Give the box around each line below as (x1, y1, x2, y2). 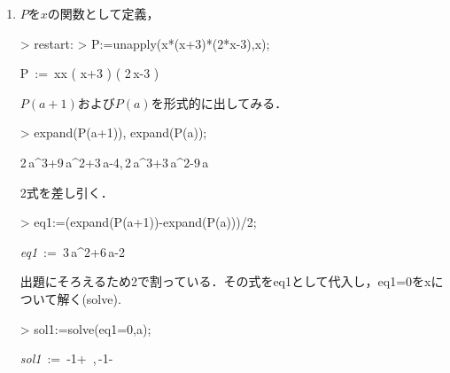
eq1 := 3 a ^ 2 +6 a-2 (19, 242, 125, 260)
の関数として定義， (47, 4, 159, 22)
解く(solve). (57, 289, 121, 307)
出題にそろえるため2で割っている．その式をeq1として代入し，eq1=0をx (19, 272, 431, 291)
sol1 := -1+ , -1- (19, 349, 113, 368)
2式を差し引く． (19, 183, 113, 201)
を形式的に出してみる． (151, 93, 288, 112)
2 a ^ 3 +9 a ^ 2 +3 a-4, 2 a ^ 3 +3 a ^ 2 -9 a (19, 152, 209, 171)
